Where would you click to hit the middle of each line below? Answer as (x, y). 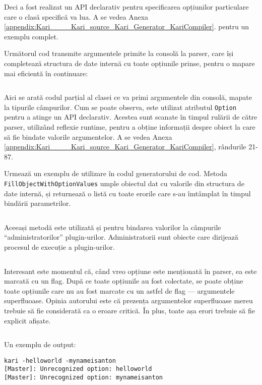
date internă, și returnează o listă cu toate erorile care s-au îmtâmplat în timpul (127, 193)
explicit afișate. (27, 320)
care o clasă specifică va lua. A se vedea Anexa (76, 16)
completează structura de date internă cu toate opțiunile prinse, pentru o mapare (129, 63)
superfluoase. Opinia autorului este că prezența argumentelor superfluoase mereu (128, 300)
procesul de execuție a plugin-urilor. (59, 247)
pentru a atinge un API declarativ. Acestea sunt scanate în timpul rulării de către (131, 117)
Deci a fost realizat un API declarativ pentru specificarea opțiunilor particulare (126, 7)
